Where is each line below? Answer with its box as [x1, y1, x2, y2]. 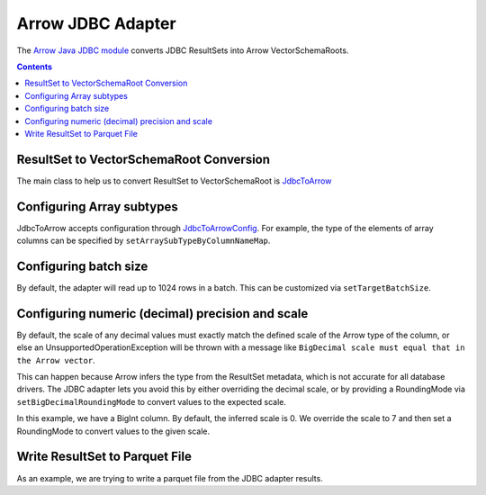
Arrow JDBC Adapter [16, 13, 176, 33]
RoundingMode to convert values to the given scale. [16, 426, 211, 436]
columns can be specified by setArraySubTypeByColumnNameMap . [16, 235, 271, 247]
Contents [16, 61, 53, 72]
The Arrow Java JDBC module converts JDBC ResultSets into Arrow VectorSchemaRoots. [16, 45, 349, 56]
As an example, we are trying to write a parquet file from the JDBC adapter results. [16, 472, 323, 483]
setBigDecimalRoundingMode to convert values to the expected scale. [16, 396, 287, 407]
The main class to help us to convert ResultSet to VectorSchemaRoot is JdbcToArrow [16, 175, 332, 186]
